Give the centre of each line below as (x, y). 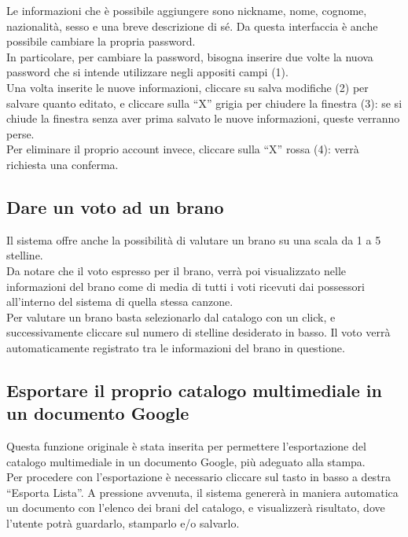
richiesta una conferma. (62, 164)
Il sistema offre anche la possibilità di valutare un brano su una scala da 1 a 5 (194, 239)
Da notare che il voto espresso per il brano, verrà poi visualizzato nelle (176, 270)
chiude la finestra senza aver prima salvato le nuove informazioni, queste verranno (203, 118)
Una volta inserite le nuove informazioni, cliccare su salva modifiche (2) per (187, 87)
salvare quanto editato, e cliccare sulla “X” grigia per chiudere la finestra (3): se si (204, 103)
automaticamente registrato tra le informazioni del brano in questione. (176, 347)
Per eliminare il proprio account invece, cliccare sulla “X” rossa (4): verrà (183, 149)
